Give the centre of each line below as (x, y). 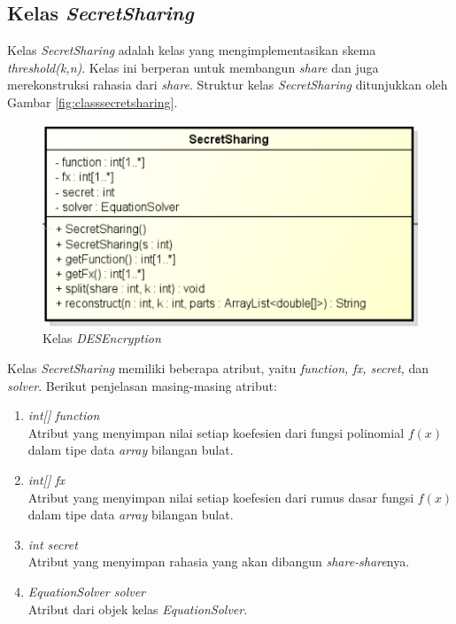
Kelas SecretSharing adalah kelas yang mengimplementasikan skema (192, 50)
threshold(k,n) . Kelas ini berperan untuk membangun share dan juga (193, 67)
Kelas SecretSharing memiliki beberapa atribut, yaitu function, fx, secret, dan (218, 367)
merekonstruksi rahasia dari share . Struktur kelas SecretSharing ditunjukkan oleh (228, 85)
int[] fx (46, 479)
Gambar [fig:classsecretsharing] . (93, 101)
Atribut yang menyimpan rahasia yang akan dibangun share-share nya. (219, 562)
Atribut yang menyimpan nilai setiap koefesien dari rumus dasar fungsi (221, 497)
